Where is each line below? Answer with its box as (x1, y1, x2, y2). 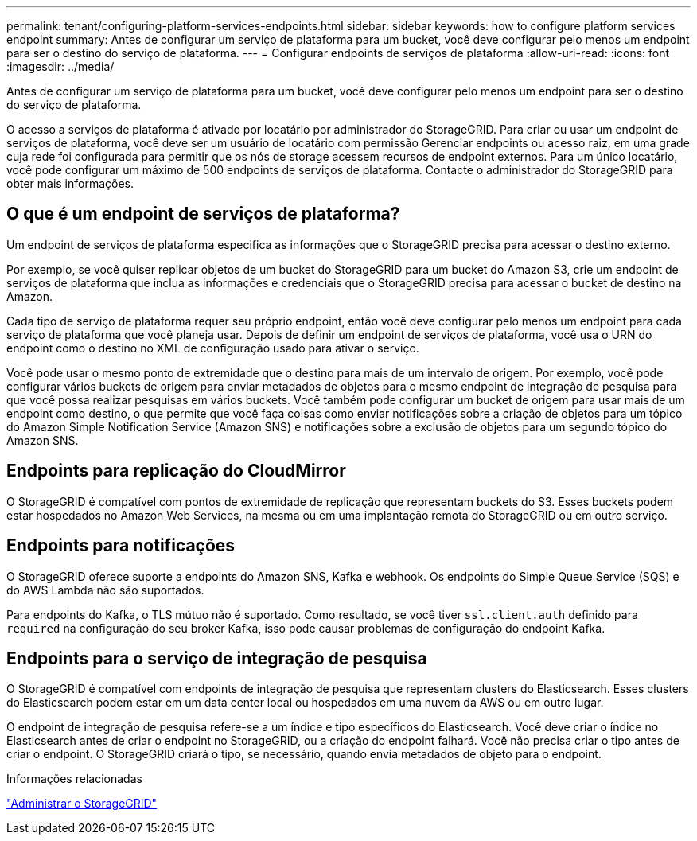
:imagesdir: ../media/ (6, 60, 115, 73)
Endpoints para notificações (6, 535, 236, 556)
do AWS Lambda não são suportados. (6, 582, 204, 597)
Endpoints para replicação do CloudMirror (6, 461, 346, 481)
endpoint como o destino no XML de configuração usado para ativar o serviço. (6, 341, 419, 355)
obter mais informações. (6, 177, 134, 190)
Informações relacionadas (6, 772, 142, 786)
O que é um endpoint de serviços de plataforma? (6, 204, 400, 224)
